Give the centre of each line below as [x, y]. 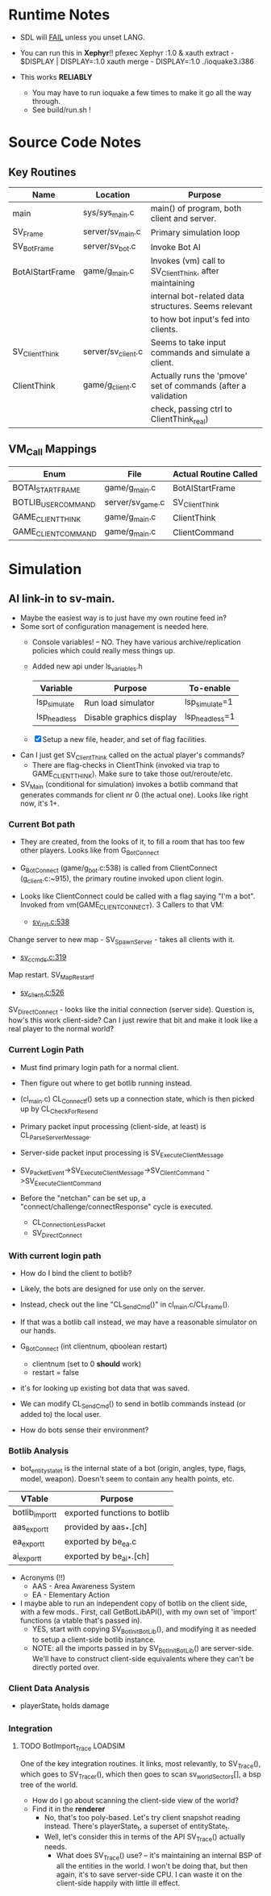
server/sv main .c [112, 232]
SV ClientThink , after [185, 272]
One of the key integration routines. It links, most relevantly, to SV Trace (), [140, 1765]
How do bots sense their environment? [84, 1430]
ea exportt [29, 1543]
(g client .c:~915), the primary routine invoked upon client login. [122, 879]
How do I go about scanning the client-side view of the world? [135, 1800]
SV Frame [28, 232]
